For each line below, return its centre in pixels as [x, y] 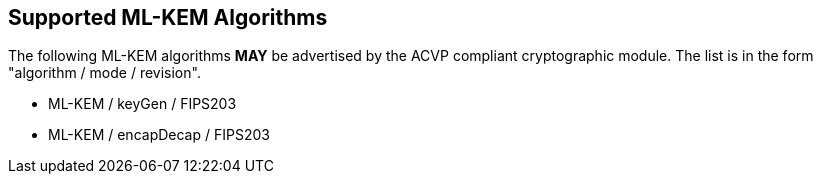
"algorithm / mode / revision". [104, 73]
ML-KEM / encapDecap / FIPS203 [159, 135]
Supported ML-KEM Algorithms [168, 17]
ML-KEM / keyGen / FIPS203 [142, 104]
